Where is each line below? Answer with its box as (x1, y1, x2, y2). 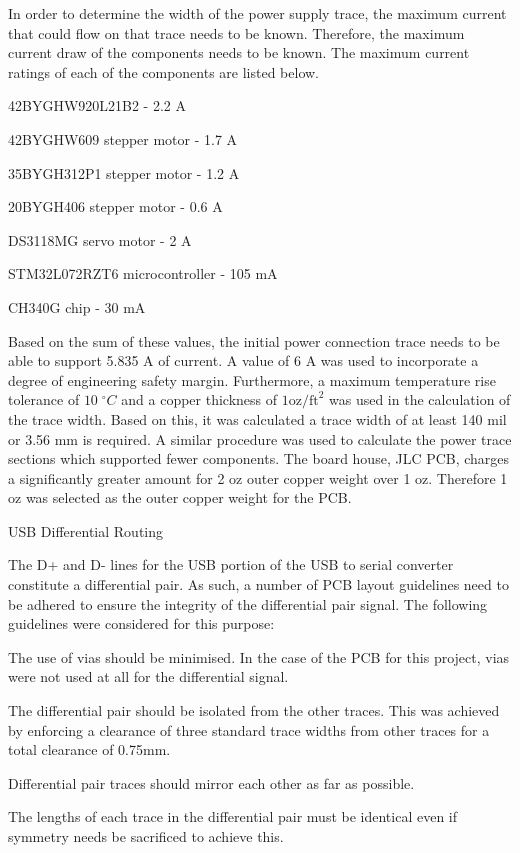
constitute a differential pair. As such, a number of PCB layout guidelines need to (8, 574, 509, 595)
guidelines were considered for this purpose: (8, 613, 275, 634)
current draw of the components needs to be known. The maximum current (8, 42, 470, 63)
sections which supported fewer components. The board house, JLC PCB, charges (8, 448, 510, 469)
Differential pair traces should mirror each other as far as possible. (8, 772, 415, 793)
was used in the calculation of (328, 389, 511, 410)
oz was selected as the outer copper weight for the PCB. (8, 487, 352, 508)
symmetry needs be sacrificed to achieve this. (8, 826, 284, 846)
